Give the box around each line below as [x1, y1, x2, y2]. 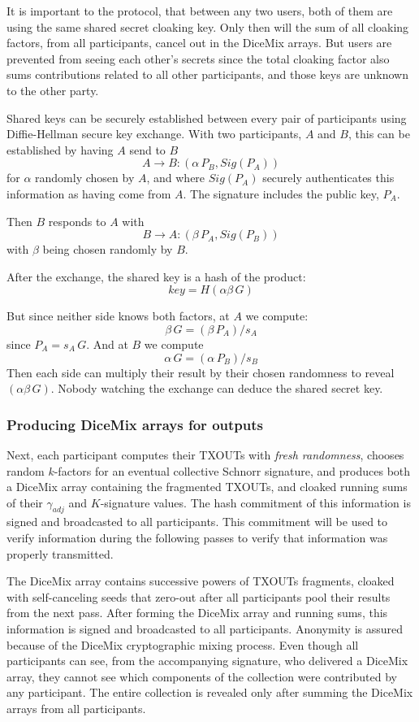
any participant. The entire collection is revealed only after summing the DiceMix [6, 684, 413, 701]
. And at [86, 335, 128, 352]
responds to [48, 212, 106, 229]
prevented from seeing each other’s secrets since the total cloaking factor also [6, 50, 390, 67]
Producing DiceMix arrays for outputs [6, 414, 263, 434]
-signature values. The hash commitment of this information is [100, 494, 411, 511]
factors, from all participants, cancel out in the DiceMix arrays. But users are [6, 34, 392, 51]
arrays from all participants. [6, 700, 146, 717]
